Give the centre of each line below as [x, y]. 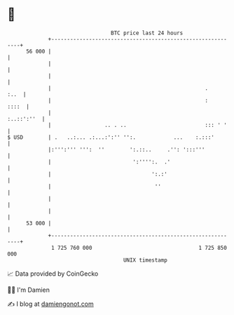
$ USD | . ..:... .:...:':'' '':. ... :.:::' [111, 137]
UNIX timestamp [145, 260]
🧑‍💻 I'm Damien [29, 290]
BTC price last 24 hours [147, 33]
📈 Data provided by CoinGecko [53, 274]
